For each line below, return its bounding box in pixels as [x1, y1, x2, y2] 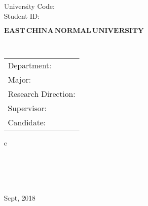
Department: [8, 59, 52, 71]
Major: [8, 73, 31, 85]
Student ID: [4, 10, 40, 21]
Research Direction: [8, 88, 75, 99]
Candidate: [8, 116, 46, 128]
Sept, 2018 [4, 192, 36, 203]
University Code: [4, 1, 55, 11]
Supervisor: [8, 102, 47, 114]
